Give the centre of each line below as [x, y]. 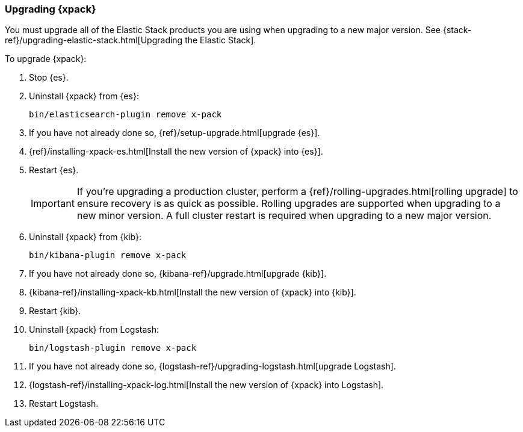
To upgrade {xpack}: [46, 59]
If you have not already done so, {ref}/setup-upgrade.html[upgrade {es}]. [175, 133]
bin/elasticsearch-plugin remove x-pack [125, 115]
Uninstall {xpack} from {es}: [84, 96]
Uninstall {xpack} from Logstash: [94, 330]
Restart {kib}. [55, 311]
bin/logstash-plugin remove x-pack [113, 348]
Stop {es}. [49, 78]
